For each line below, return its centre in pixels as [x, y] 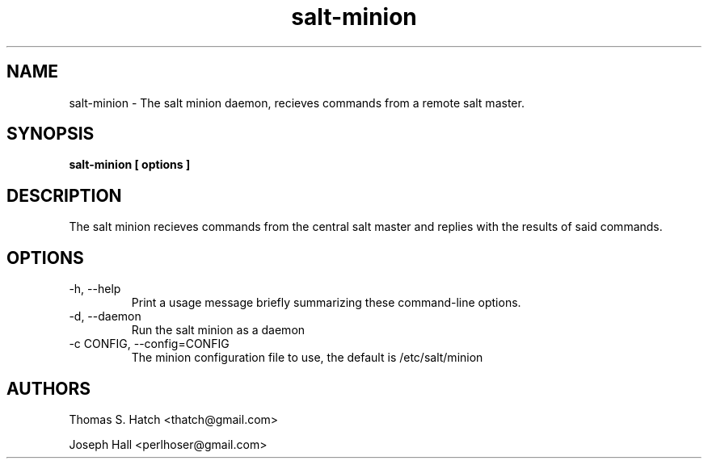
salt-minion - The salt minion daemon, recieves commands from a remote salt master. [297, 103]
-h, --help [95, 289]
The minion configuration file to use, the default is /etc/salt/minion [307, 358]
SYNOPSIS [51, 134]
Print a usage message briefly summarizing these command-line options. [326, 303]
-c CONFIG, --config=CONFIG [149, 344]
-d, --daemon [105, 316]
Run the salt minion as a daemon [218, 330]
